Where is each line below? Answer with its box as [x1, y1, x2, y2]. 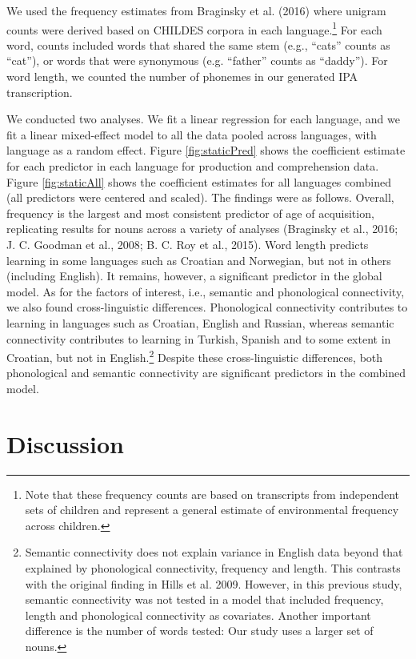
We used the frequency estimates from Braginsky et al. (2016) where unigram [6, 2, 386, 18]
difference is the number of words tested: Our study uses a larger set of [25, 622, 374, 639]
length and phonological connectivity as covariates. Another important [25, 606, 371, 623]
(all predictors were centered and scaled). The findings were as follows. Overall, [6, 189, 394, 206]
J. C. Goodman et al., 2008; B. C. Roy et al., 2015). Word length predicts [6, 235, 369, 252]
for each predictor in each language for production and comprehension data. [6, 158, 379, 174]
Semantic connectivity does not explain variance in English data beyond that [25, 544, 403, 561]
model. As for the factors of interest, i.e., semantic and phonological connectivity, [6, 283, 405, 299]
